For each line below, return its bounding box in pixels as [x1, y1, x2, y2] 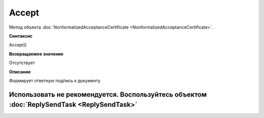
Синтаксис [9, 33, 33, 39]
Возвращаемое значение [9, 51, 64, 57]
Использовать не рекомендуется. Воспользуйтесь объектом [9, 90, 207, 99]
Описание [9, 68, 31, 75]
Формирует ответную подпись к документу [9, 78, 101, 84]
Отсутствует [9, 60, 35, 66]
